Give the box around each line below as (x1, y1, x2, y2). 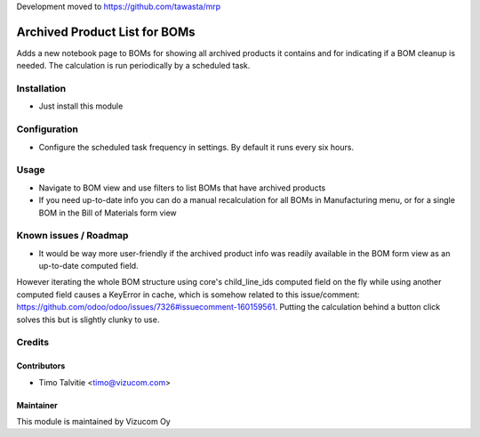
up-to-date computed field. (38, 261, 139, 271)
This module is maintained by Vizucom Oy (16, 416, 171, 426)
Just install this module (38, 101, 124, 111)
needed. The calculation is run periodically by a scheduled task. (16, 61, 251, 71)
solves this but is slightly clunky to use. (16, 314, 160, 325)
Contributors (16, 360, 66, 371)
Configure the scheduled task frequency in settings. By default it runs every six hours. (38, 142, 355, 152)
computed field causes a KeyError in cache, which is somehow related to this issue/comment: (16, 289, 360, 300)
